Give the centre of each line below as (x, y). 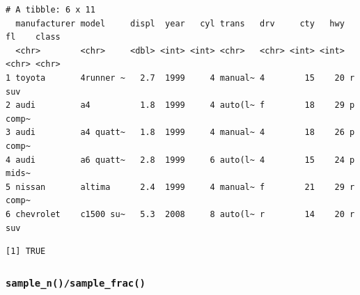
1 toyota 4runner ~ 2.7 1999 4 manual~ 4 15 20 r (180, 78)
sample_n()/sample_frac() (76, 283)
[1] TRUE (26, 252)
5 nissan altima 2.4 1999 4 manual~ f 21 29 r (180, 187)
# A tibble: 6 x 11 (50, 10)
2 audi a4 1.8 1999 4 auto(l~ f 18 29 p (180, 105)
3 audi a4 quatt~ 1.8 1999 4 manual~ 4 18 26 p (180, 133)
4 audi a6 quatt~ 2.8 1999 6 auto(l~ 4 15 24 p (180, 160)
